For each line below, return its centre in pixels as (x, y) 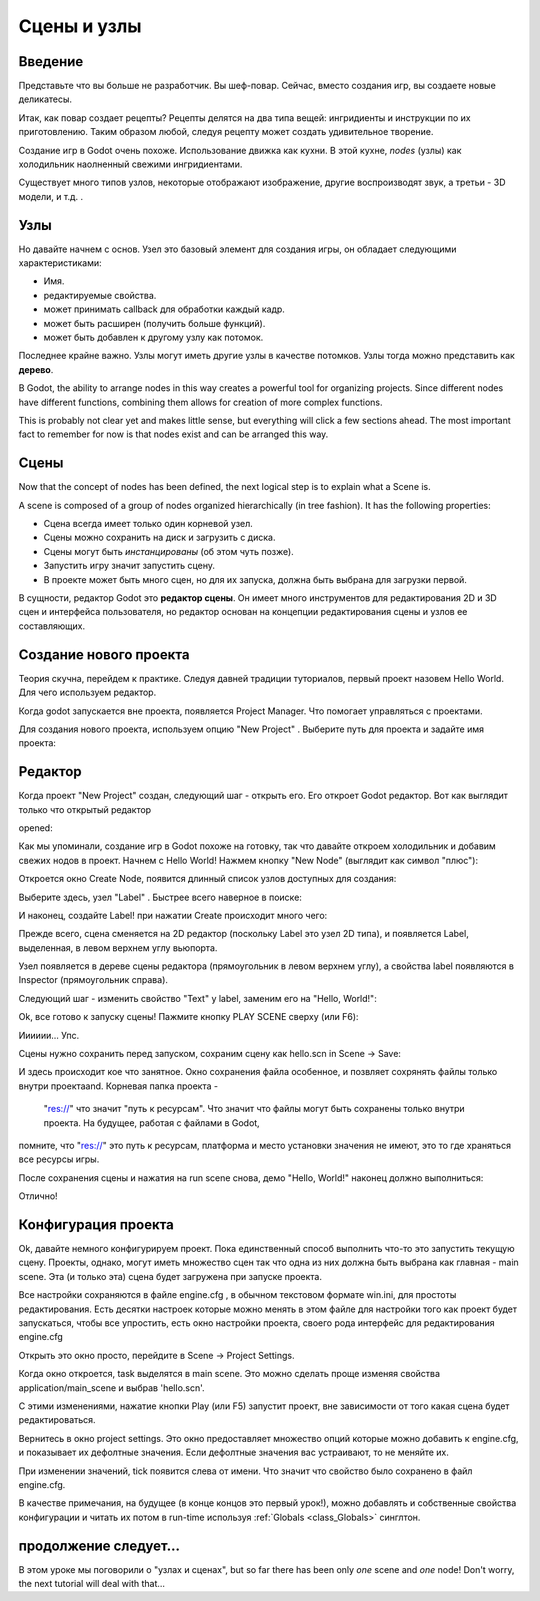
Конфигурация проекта (96, 1224)
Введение (51, 61)
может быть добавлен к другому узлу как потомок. (153, 337)
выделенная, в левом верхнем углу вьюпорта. (118, 947)
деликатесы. (45, 99)
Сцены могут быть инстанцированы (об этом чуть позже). (168, 551)
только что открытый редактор (85, 809)
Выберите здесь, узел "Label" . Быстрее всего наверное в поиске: (160, 897)
